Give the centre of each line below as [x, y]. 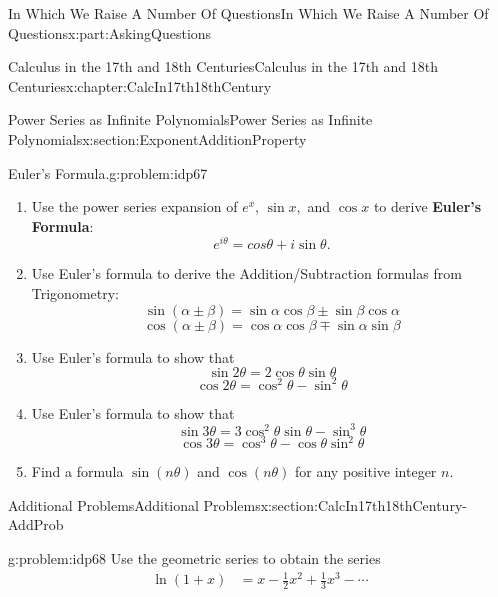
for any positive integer [366, 471]
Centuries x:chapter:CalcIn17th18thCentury [140, 85]
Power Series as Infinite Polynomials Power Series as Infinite [190, 119]
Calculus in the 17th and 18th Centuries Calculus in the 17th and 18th [223, 66]
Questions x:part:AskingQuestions [110, 32]
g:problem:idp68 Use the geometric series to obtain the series [194, 558]
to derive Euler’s [427, 206]
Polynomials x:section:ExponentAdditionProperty [157, 138]
